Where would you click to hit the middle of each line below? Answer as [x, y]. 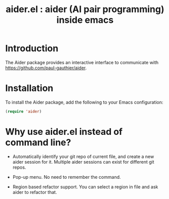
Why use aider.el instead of [64, 132]
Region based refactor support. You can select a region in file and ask [85, 187]
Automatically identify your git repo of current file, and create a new [83, 156]
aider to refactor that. [35, 192]
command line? [38, 142]
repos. [19, 167]
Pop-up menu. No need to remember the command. [67, 177]
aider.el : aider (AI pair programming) [85, 9]
